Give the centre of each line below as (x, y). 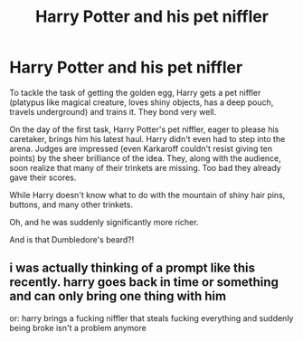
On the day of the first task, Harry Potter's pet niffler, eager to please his (144, 129)
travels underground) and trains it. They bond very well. (113, 111)
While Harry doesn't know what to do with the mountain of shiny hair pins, (147, 195)
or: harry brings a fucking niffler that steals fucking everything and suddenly (151, 318)
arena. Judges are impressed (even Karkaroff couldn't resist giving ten (141, 148)
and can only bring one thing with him (118, 296)
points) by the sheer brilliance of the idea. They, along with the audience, (146, 158)
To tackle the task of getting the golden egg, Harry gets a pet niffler (135, 92)
